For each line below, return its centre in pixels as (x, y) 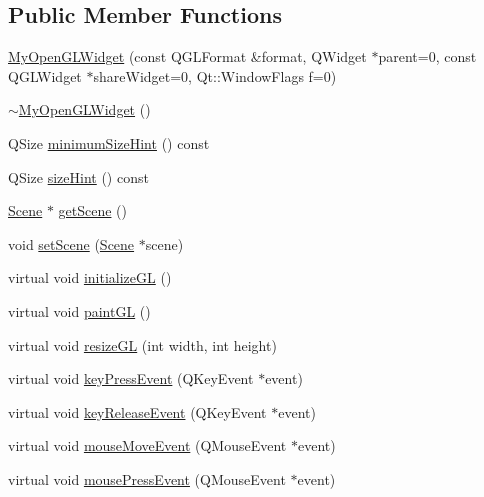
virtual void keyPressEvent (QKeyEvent (131, 378)
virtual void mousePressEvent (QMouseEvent (147, 478)
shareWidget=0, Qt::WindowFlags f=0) (215, 75)
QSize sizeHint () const (78, 176)
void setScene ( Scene (71, 243)
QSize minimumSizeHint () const (109, 142)
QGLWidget (45, 75)
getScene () (93, 210)
